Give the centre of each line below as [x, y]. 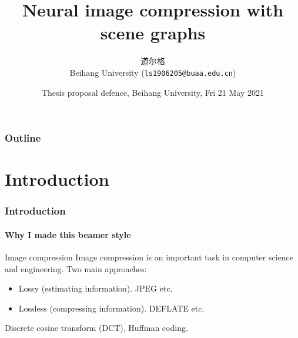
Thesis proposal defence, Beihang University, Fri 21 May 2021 [153, 92]
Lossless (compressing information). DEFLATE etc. [111, 308]
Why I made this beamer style [68, 234]
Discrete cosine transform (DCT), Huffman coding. [96, 328]
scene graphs [153, 33]
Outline [23, 138]
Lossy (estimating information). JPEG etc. [96, 288]
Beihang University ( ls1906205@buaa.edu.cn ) [153, 72]
